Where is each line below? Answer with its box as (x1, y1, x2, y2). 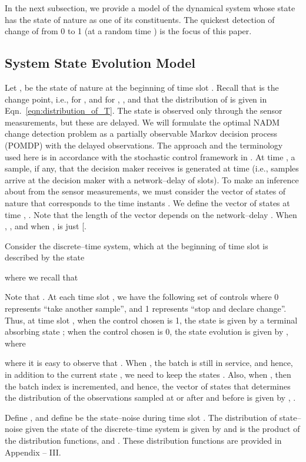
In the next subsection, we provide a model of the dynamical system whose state (5, 2, 295, 14)
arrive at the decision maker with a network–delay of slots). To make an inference (5, 173, 299, 186)
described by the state (5, 251, 85, 263)
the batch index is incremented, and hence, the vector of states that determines (5, 379, 291, 392)
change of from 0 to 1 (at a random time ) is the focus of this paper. (5, 25, 252, 37)
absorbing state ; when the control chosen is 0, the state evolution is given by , (5, 325, 288, 338)
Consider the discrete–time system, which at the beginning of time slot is (5, 239, 268, 252)
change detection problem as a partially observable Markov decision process (5, 127, 277, 140)
